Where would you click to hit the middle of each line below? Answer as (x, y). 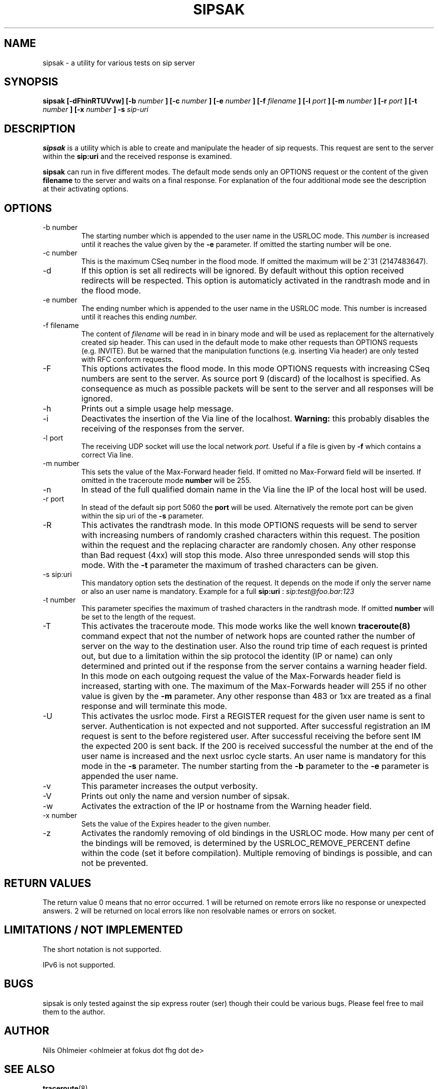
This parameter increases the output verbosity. (169, 786)
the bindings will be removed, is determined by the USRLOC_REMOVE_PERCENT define (246, 843)
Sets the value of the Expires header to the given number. (176, 824)
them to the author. (74, 1011)
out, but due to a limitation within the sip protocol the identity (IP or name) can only (237, 656)
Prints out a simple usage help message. (157, 409)
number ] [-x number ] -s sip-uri (95, 109)
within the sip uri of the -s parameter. (142, 516)
